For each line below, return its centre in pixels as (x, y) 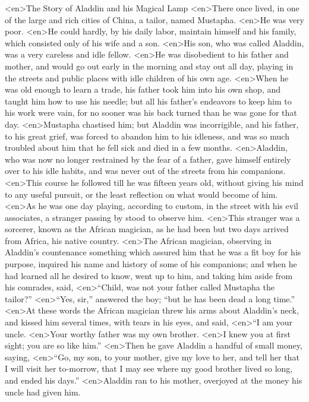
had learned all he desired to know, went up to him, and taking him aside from (149, 275)
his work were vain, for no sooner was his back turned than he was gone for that (151, 113)
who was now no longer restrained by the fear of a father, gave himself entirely (148, 159)
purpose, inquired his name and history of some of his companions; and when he (151, 264)
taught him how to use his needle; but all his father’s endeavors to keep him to (148, 101)
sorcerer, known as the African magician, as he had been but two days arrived (147, 229)
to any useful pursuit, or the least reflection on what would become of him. (141, 194)
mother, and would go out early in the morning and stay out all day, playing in (149, 66)
